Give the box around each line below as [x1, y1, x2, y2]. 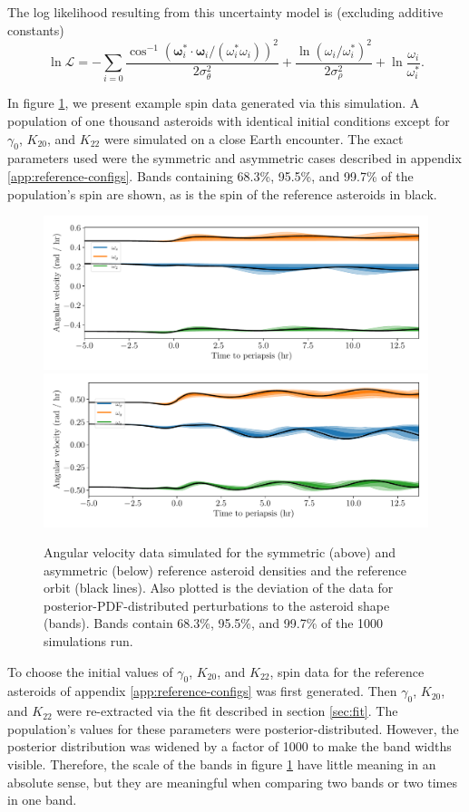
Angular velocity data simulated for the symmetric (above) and [44, 543, 396, 562]
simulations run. [44, 632, 133, 651]
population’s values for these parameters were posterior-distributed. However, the [7, 719, 459, 738]
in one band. [7, 790, 77, 809]
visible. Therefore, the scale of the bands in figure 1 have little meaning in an [7, 755, 436, 774]
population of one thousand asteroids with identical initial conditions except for [7, 111, 450, 130]
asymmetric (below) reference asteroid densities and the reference [44, 560, 406, 579]
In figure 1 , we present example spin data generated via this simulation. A [7, 93, 420, 112]
